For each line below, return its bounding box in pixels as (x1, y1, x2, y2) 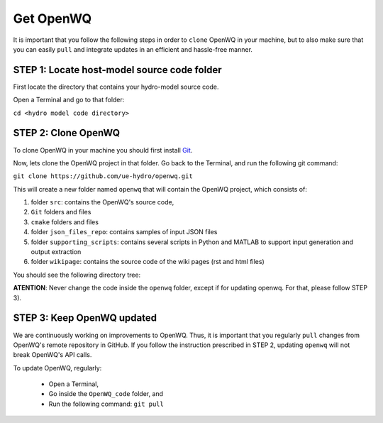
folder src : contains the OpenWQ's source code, (30, 198, 174, 207)
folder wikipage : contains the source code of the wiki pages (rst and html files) (30, 258, 265, 266)
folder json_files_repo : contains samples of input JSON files (30, 228, 218, 236)
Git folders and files (30, 208, 91, 216)
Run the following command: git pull (48, 400, 165, 408)
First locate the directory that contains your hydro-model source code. (13, 82, 219, 91)
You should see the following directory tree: (13, 270, 141, 279)
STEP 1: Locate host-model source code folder (13, 64, 223, 76)
